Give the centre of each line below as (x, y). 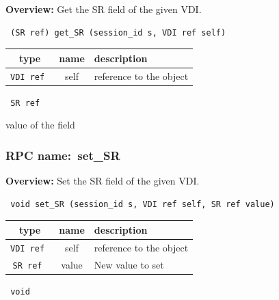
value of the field (40, 125)
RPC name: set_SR (63, 155)
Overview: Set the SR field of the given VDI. (103, 181)
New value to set (129, 264)
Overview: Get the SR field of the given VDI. (104, 9)
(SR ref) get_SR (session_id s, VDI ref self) (118, 32)
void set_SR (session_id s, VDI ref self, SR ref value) (143, 204)
